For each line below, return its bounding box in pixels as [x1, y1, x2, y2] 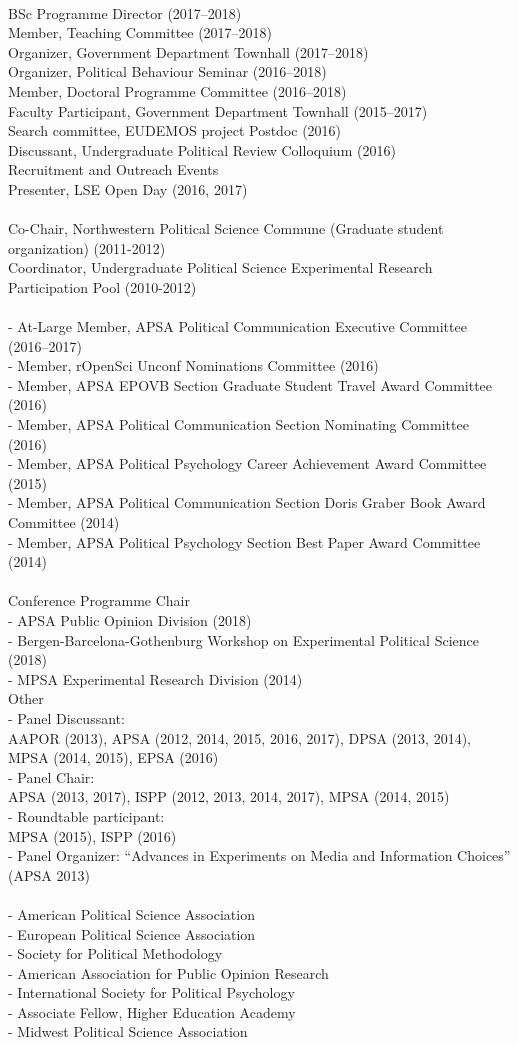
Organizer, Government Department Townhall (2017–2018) [8, 41, 369, 62]
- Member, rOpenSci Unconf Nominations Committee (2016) [8, 355, 379, 376]
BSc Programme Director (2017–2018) [8, 2, 242, 23]
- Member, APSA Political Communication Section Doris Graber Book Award [8, 492, 486, 513]
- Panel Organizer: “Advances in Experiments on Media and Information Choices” [8, 845, 511, 866]
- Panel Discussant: [8, 707, 125, 728]
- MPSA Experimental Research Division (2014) [8, 668, 303, 689]
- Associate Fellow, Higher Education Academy [8, 1001, 296, 1022]
